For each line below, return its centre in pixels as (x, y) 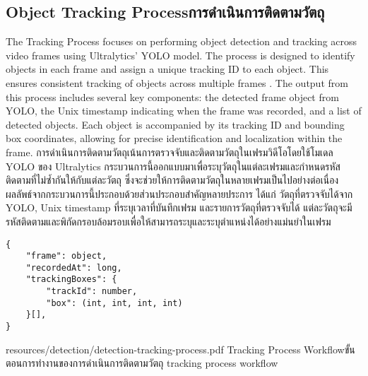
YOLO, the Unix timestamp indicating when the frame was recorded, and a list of (184, 111)
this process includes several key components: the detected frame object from (172, 96)
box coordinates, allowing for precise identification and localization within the (174, 138)
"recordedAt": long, (74, 268)
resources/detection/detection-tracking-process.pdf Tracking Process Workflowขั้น (180, 349)
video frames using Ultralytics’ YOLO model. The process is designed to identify (180, 55)
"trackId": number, (92, 292)
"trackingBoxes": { (71, 280)
